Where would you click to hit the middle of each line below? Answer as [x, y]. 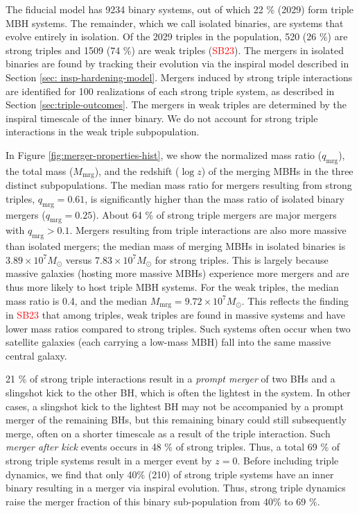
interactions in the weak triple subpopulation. [103, 132]
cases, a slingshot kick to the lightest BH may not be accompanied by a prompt [175, 406]
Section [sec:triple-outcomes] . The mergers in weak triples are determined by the [176, 104]
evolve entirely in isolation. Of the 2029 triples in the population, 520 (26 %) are [177, 36]
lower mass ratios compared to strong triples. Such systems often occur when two [178, 328]
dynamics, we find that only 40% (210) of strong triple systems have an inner [170, 474]
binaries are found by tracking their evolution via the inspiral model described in [177, 64]
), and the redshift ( [137, 170]
